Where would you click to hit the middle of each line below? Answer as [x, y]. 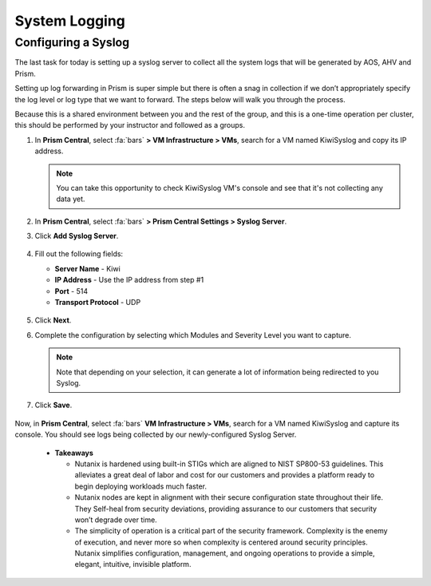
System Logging [70, 21]
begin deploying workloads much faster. [141, 486]
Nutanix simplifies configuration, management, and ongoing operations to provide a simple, [225, 553]
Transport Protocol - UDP [98, 303]
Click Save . [53, 405]
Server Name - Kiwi [88, 268]
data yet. [71, 199]
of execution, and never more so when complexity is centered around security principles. [221, 542]
